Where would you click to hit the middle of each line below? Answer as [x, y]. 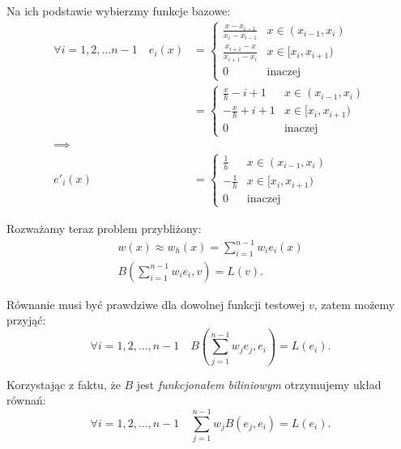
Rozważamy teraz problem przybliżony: [104, 228]
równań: [26, 400]
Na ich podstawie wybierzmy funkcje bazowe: [119, 11]
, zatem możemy [354, 304]
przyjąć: [26, 320]
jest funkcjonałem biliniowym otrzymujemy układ [259, 384]
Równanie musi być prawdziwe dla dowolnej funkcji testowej [156, 304]
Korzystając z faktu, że [64, 384]
